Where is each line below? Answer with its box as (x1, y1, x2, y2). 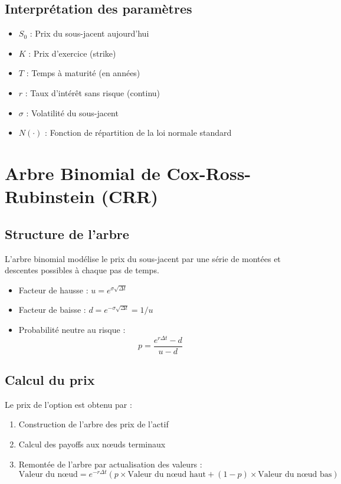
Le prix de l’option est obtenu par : (5, 398, 132, 410)
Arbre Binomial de (5, 161, 160, 185)
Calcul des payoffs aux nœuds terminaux (18, 438, 166, 450)
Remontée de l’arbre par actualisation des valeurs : (18, 457, 202, 470)
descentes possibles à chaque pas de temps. (5, 264, 159, 276)
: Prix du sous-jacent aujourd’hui (29, 27, 149, 40)
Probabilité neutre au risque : (18, 323, 126, 335)
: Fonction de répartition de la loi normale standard (45, 126, 232, 139)
